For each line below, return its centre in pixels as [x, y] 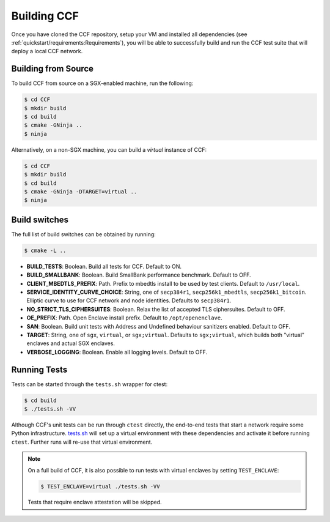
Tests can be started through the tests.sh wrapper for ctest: [90, 384]
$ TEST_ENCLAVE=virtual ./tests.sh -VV [100, 486]
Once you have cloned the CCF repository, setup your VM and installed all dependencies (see [129, 34]
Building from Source [53, 69]
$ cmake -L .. [45, 250]
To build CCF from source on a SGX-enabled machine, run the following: [102, 83]
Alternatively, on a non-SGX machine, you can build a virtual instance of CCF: [109, 149]
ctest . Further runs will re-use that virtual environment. [82, 442]
